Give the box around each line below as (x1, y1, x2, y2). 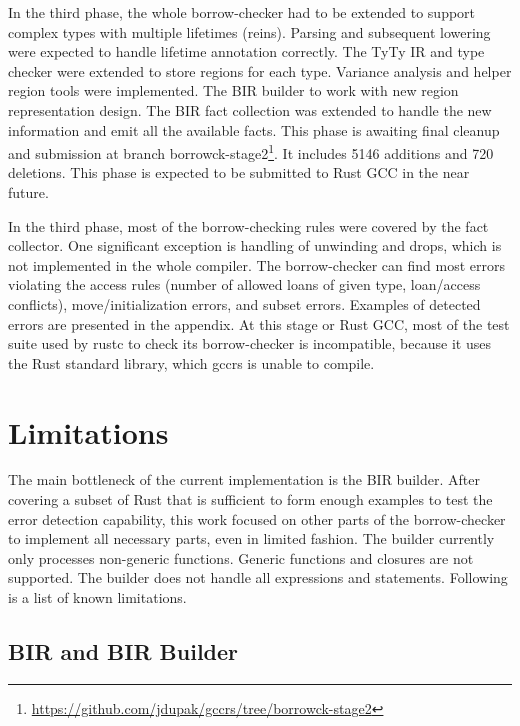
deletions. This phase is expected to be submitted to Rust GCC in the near (8, 162, 470, 183)
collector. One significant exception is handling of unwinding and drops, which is (8, 235, 502, 256)
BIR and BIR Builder (8, 636, 239, 667)
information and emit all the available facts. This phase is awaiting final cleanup (8, 119, 500, 140)
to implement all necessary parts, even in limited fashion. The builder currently (8, 528, 495, 549)
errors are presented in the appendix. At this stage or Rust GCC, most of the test (8, 313, 510, 334)
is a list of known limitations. (8, 587, 187, 608)
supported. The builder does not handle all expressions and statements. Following (8, 567, 508, 588)
